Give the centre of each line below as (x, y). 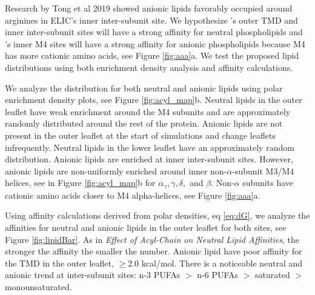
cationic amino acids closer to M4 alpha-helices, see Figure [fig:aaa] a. (133, 195)
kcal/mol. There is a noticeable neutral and (222, 263)
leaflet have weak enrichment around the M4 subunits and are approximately (148, 111)
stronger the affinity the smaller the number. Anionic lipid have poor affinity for (154, 251)
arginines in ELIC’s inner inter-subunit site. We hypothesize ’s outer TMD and (151, 20)
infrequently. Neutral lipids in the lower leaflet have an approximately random (150, 147)
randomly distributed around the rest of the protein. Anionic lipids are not (144, 123)
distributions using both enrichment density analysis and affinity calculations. (149, 67)
